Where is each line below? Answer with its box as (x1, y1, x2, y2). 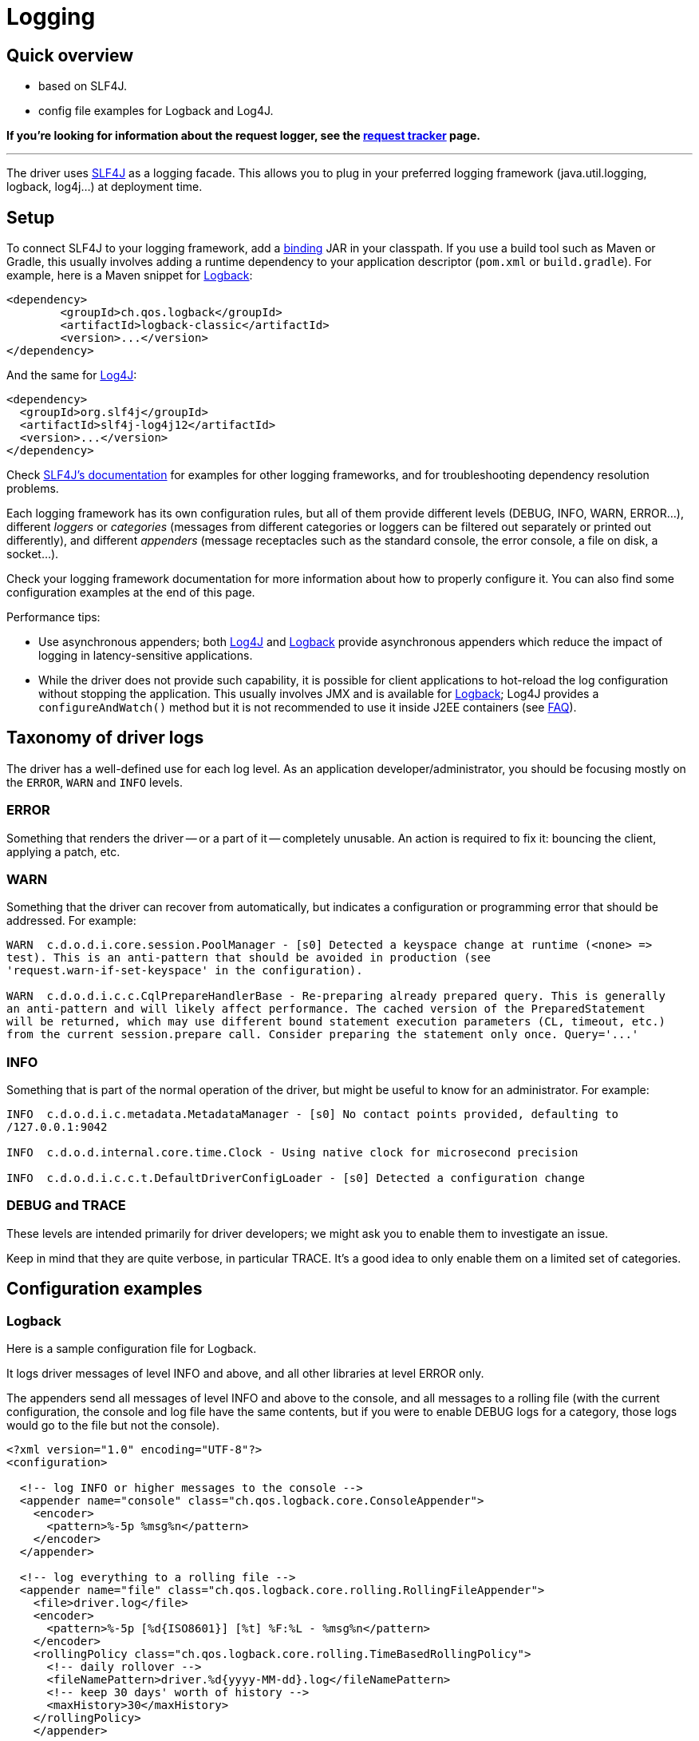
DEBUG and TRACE (6, 1197, 126, 1214)
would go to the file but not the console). (6, 1418, 219, 1433)
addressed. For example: (6, 914, 136, 928)
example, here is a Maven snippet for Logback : (6, 268, 253, 283)
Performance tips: (6, 610, 101, 625)
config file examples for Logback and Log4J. (38, 104, 274, 118)
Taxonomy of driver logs (6, 728, 204, 748)
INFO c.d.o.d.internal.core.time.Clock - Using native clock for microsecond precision (6, 1146, 579, 1160)
